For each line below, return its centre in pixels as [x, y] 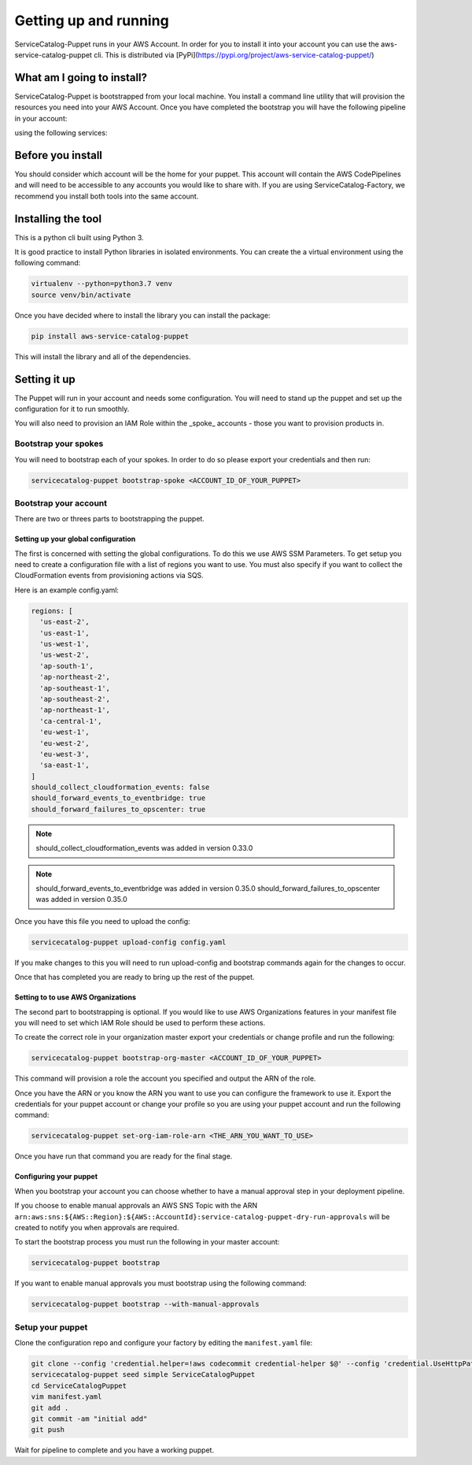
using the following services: [61, 133]
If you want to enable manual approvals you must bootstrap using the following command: [160, 1283]
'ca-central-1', [71, 721]
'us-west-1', [65, 643]
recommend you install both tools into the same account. [107, 196]
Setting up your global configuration [75, 539]
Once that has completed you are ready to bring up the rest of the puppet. [135, 977]
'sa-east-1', [65, 765]
